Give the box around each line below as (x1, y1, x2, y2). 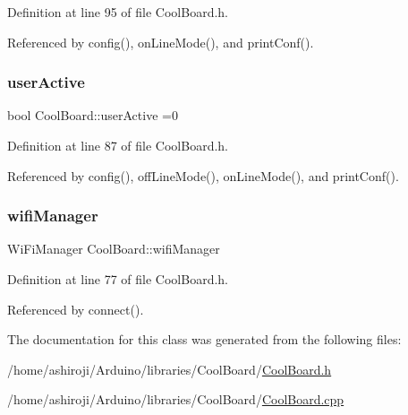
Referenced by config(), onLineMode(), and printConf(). (7, 32, 314, 51)
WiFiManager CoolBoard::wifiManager (7, 239, 220, 258)
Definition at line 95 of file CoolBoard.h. (7, 3, 229, 21)
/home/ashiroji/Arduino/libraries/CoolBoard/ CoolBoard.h (7, 359, 332, 378)
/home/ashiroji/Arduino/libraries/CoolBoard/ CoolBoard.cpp (7, 390, 344, 409)
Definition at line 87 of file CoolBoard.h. (7, 136, 229, 154)
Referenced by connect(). (7, 299, 144, 318)
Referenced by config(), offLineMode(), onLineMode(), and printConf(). (7, 166, 399, 185)
